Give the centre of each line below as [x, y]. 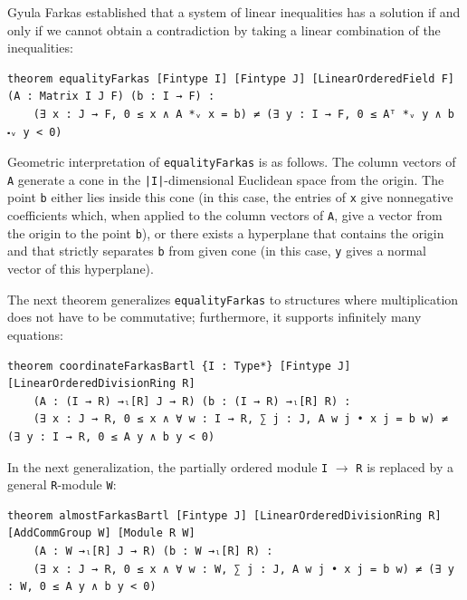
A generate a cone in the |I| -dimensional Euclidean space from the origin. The [226, 179]
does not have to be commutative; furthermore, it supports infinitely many [214, 317]
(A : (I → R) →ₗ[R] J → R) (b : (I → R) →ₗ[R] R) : [192, 401]
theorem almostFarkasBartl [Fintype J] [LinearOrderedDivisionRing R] [224, 515]
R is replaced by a [405, 466]
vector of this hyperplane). [81, 269]
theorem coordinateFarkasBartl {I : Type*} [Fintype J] [179, 366]
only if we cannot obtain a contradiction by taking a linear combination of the [224, 29]
